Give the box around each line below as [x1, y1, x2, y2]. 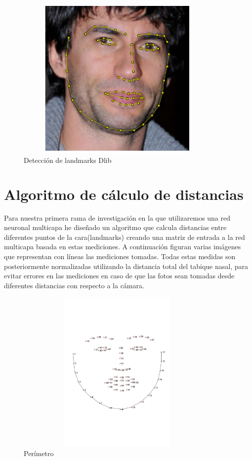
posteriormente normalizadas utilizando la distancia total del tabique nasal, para [4, 261, 249, 271]
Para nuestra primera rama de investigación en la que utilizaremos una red [4, 212, 231, 223]
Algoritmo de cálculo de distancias [4, 184, 244, 204]
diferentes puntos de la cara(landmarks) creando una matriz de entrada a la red [4, 231, 245, 242]
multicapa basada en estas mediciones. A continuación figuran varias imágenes [4, 241, 241, 252]
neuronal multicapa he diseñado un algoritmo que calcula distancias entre [4, 222, 227, 232]
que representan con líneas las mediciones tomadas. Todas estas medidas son [4, 251, 236, 262]
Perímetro [24, 448, 54, 459]
